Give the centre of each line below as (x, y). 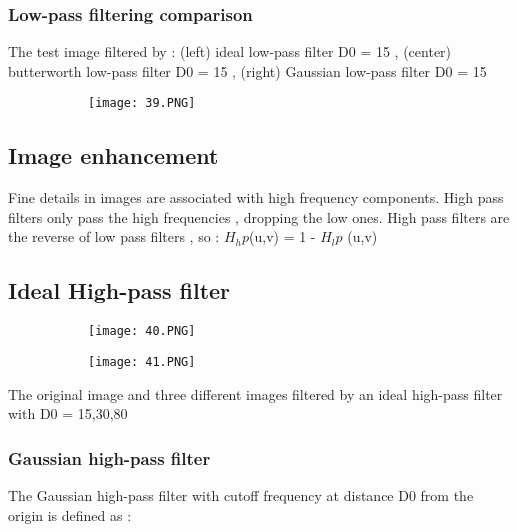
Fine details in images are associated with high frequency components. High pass (256, 197)
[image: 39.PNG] (142, 103)
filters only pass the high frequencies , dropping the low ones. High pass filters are (259, 216)
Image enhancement (113, 155)
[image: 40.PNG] (142, 331)
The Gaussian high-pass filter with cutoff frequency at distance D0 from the (241, 494)
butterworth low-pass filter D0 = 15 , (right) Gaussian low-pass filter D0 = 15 (247, 70)
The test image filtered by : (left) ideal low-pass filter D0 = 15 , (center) (230, 51)
